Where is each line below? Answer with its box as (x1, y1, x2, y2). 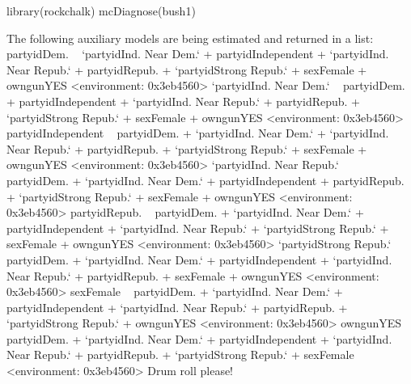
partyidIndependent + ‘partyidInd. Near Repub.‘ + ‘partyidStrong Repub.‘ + (6, 219, 389, 236)
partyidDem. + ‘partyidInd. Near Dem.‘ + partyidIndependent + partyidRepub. (6, 171, 405, 188)
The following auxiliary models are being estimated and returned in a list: (6, 29, 374, 46)
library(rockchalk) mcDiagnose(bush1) (6, 2, 196, 19)
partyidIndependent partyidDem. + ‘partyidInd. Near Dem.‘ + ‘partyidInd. (6, 124, 389, 141)
